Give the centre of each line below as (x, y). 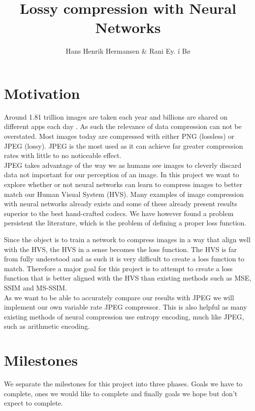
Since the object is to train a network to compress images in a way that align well (127, 239)
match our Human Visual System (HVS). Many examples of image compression (124, 194)
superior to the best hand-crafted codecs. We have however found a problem (119, 213)
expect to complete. (33, 403)
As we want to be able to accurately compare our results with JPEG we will (119, 297)
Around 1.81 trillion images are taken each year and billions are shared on (116, 116)
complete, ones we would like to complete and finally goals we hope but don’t (121, 393)
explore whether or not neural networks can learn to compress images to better (123, 184)
